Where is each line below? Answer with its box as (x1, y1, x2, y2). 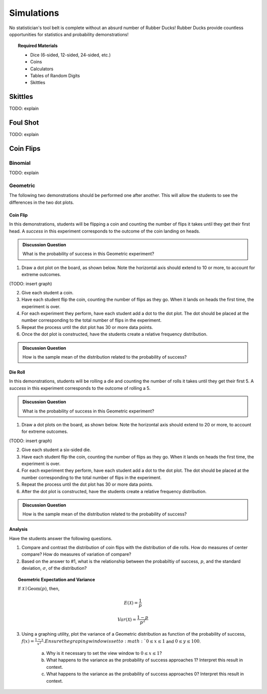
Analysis (9, 526, 28, 532)
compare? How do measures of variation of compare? (21, 552, 132, 557)
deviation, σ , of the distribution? (21, 565, 87, 571)
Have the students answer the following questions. (9, 535, 112, 541)
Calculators (30, 66, 54, 72)
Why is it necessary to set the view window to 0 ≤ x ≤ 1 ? (46, 650, 162, 656)
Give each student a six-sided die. (21, 447, 91, 453)
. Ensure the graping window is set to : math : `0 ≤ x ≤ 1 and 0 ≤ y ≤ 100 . (43, 638, 201, 644)
